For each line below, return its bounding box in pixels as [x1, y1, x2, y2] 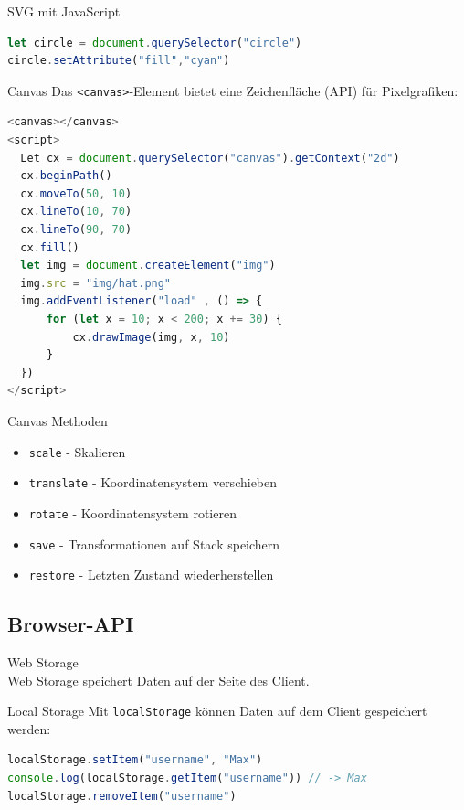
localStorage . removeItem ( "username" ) [7, 789, 237, 803]
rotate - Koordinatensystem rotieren [28, 503, 237, 522]
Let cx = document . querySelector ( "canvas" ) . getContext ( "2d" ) [20, 151, 400, 165]
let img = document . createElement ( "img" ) [20, 259, 276, 272]
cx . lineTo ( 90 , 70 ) [20, 223, 132, 236]
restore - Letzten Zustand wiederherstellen [28, 565, 274, 584]
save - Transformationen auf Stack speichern [28, 534, 280, 553]
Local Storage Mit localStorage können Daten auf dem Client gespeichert [7, 701, 427, 720]
